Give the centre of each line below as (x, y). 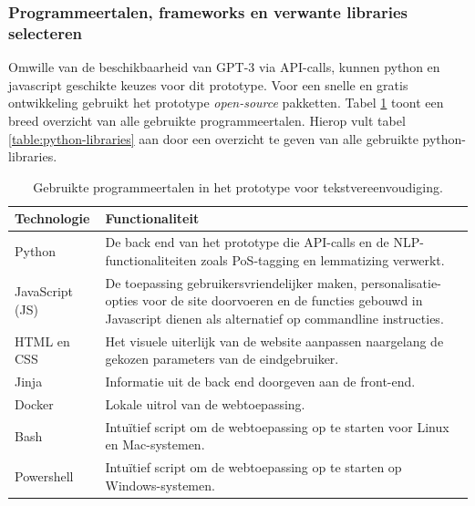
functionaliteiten (151, 259)
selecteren (46, 32)
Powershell (44, 475)
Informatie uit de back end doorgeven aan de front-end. (260, 382)
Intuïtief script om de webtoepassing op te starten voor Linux (277, 426)
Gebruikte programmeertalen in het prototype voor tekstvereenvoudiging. (238, 186)
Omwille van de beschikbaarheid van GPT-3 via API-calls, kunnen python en (224, 67)
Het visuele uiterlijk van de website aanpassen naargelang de (274, 341)
